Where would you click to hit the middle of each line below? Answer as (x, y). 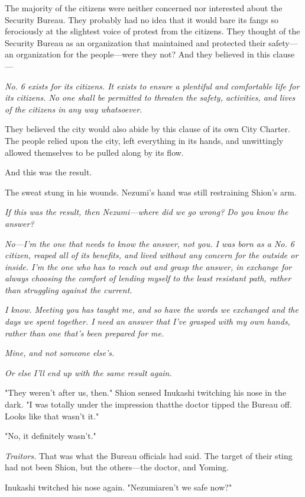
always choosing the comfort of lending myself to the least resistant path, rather (148, 278)
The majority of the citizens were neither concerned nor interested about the (144, 8)
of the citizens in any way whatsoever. (74, 109)
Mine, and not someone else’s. (60, 353)
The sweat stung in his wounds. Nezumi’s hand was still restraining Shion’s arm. (151, 192)
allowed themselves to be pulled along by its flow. (94, 152)
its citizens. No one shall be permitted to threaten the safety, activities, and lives (150, 97)
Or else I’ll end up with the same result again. (88, 372)
